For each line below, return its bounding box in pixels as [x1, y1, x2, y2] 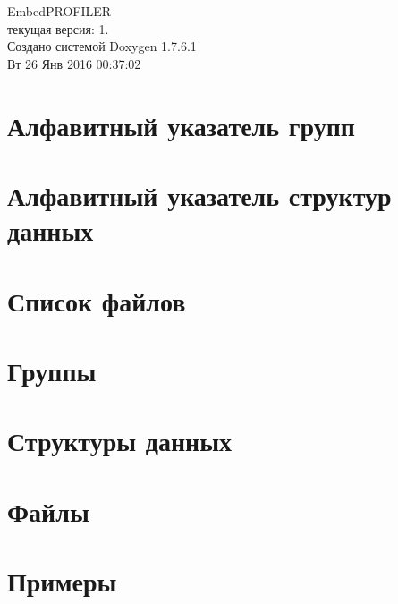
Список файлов [7, 282, 186, 319]
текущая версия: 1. [7, 19, 109, 38]
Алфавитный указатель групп [7, 106, 356, 143]
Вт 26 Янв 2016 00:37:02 [7, 54, 141, 72]
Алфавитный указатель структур [7, 176, 392, 213]
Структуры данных [7, 422, 233, 459]
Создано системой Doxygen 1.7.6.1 [7, 37, 197, 55]
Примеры [7, 563, 117, 599]
